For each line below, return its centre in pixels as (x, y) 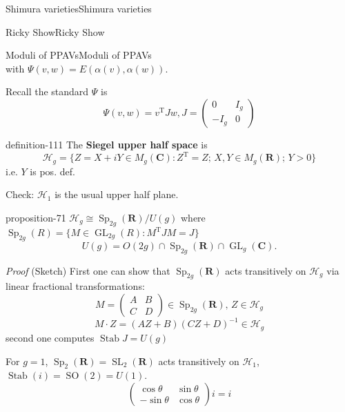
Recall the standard (47, 91)
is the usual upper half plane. (117, 194)
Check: (20, 194)
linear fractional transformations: (75, 286)
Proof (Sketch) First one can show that (88, 270)
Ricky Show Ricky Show (55, 31)
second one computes (50, 337)
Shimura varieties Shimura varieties (79, 8)
